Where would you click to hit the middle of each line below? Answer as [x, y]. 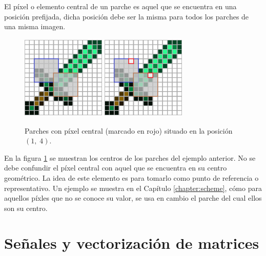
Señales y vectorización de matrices [132, 243]
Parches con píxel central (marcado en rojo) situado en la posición [129, 130]
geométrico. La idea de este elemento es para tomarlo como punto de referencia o [131, 177]
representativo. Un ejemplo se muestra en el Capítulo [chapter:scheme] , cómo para [133, 188]
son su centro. [26, 208]
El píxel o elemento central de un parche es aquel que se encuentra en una [120, 6]
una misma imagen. [35, 26]
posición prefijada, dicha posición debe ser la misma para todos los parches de [127, 16]
